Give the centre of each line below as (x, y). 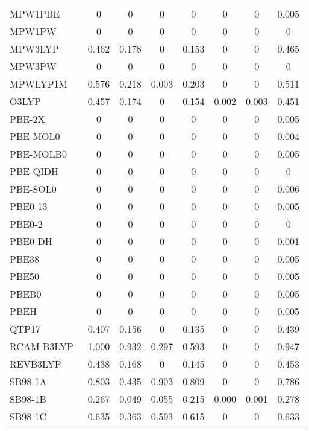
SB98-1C (28, 416)
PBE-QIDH (34, 171)
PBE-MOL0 (35, 136)
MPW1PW (33, 31)
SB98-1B (28, 399)
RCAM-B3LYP (42, 346)
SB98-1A (28, 381)
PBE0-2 (26, 224)
